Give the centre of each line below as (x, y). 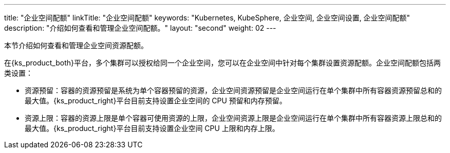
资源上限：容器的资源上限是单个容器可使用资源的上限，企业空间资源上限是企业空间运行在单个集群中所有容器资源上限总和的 (233, 118)
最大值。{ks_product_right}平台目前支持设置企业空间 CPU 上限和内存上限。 (152, 128)
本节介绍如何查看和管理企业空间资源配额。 (76, 45)
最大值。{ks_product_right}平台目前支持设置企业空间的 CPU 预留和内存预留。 (156, 101)
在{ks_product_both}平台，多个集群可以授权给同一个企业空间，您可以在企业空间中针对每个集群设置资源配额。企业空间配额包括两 (222, 63)
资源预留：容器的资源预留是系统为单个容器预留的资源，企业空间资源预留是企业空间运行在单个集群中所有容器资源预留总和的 (233, 90)
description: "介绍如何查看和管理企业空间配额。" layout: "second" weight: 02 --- (140, 28)
